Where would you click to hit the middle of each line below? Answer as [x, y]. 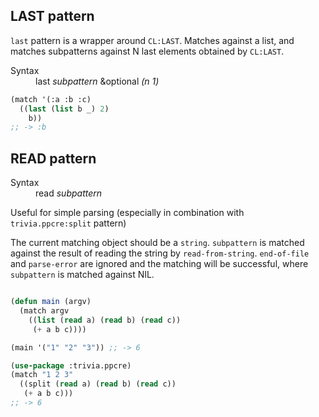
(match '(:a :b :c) [51, 99]
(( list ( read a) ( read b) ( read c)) [105, 320]
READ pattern [53, 158]
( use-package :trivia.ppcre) [71, 365]
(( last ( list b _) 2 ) [64, 109]
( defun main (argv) [51, 302]
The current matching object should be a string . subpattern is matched [157, 243]
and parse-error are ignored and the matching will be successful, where [159, 264]
